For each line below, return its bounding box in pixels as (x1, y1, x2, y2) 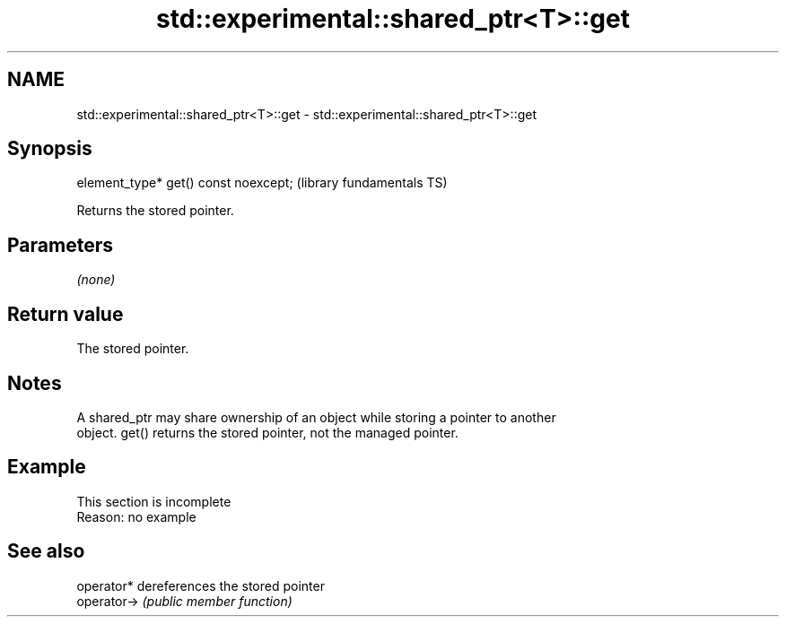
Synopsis (7, 137, 92, 160)
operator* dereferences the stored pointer (76, 577, 325, 594)
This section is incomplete (76, 493, 231, 509)
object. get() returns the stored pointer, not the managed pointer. (76, 424, 458, 440)
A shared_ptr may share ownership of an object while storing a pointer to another (76, 409, 556, 425)
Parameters (7, 233, 113, 256)
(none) (76, 272, 116, 288)
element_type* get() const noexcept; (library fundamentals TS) (76, 175, 448, 191)
